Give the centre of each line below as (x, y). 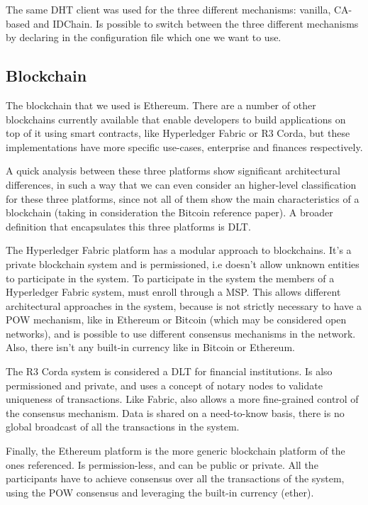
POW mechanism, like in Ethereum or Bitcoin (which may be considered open (176, 320)
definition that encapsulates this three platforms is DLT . (128, 226)
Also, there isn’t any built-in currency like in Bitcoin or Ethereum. (150, 347)
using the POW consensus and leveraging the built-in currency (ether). (160, 492)
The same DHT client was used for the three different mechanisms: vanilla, (168, 9)
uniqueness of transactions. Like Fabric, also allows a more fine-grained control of (182, 399)
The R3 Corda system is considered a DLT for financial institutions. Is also (169, 371)
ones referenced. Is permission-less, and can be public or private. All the (162, 464)
